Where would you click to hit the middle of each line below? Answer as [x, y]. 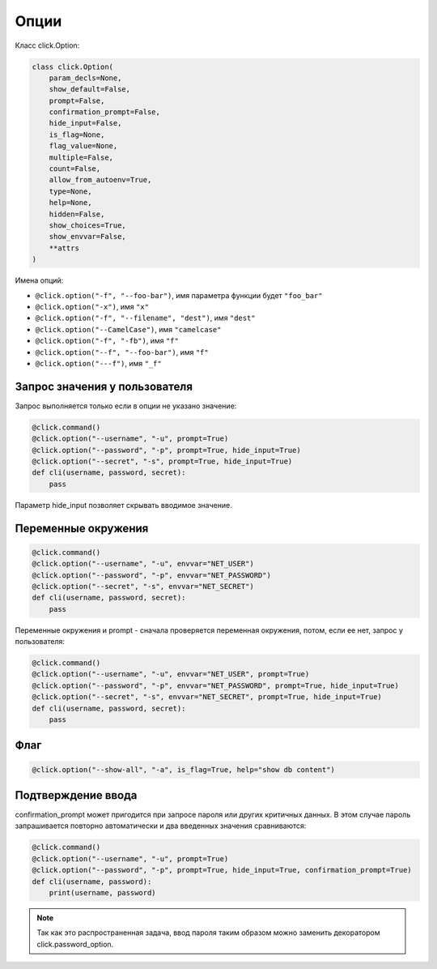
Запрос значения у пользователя [104, 386]
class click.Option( [72, 66]
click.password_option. [75, 944]
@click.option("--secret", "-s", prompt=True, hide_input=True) [162, 461]
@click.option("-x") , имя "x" [92, 306]
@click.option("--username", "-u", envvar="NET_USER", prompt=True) [171, 674]
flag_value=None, [83, 146]
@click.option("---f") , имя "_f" [98, 363]
